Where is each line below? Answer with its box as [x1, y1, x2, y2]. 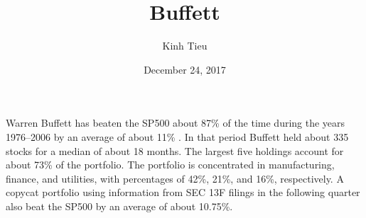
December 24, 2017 [144, 62, 226, 76]
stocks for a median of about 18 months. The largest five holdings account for [6, 143, 344, 158]
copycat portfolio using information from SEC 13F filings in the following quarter [6, 185, 360, 200]
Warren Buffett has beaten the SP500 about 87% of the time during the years [6, 115, 345, 130]
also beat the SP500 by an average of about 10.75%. [6, 198, 233, 213]
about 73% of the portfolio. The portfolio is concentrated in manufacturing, [6, 157, 335, 172]
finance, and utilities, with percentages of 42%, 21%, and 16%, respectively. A [6, 171, 344, 185]
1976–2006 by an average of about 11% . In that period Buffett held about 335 [6, 129, 349, 144]
